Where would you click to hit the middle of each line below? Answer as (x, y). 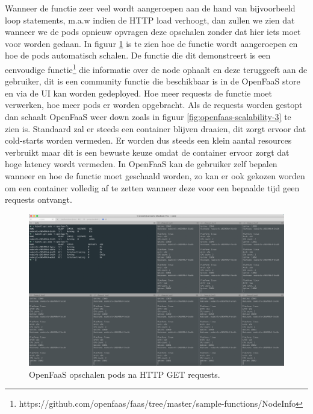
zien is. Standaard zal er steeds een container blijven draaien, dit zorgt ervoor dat (156, 128)
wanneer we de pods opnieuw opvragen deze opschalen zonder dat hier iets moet (153, 32)
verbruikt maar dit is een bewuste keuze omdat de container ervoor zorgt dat (147, 152)
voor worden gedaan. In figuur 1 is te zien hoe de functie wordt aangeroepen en (151, 43)
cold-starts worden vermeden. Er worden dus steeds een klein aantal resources (148, 140)
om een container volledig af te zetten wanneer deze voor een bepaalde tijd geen (152, 187)
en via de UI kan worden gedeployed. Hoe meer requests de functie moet (138, 93)
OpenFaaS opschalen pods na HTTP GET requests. (125, 374)
